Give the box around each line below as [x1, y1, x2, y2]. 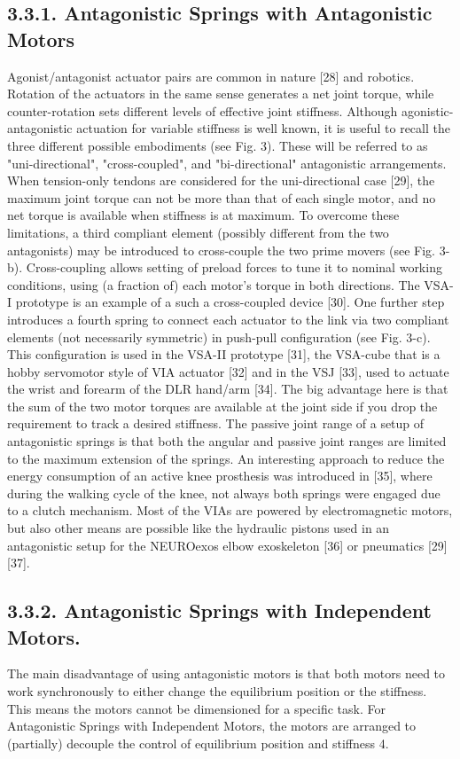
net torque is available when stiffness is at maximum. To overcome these [7, 206, 400, 224]
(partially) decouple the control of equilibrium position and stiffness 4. [7, 733, 389, 752]
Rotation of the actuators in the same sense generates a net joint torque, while [7, 84, 434, 103]
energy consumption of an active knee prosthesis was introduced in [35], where [7, 466, 433, 485]
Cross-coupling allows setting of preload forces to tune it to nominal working [26, 258, 442, 277]
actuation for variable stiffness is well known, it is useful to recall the [76, 119, 450, 137]
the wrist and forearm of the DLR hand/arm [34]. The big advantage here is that [7, 379, 448, 398]
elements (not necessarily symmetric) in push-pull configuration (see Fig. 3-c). [7, 327, 431, 346]
